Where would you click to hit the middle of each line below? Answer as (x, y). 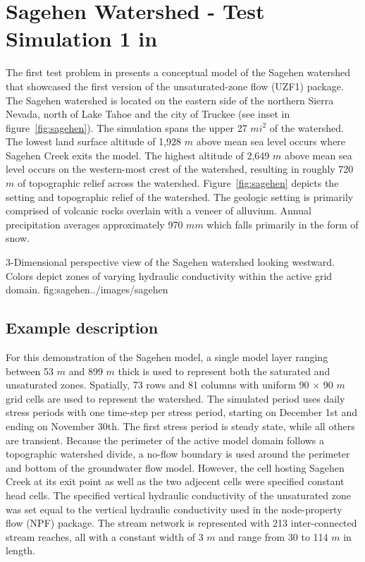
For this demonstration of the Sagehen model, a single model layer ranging (167, 357)
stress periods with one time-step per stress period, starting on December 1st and (181, 412)
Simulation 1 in (82, 38)
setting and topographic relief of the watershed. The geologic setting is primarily (180, 196)
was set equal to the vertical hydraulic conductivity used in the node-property (174, 509)
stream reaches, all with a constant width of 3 (105, 536)
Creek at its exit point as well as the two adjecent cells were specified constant (175, 481)
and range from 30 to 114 (273, 536)
